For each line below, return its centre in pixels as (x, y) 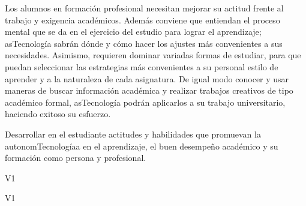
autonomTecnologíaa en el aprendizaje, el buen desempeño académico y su (142, 146)
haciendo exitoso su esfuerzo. (58, 114)
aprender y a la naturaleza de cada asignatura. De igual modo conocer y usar (147, 78)
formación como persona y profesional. (76, 158)
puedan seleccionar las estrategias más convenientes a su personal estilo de (142, 66)
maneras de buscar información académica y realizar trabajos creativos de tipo (149, 90)
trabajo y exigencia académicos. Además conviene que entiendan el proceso (142, 20)
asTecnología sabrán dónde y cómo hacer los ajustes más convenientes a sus (144, 43)
